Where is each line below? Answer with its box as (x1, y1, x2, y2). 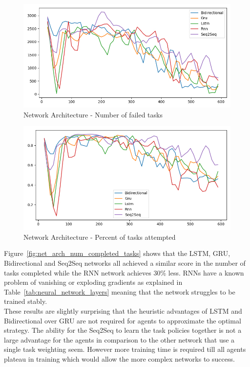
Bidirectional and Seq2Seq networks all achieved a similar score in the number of (4, 257, 246, 268)
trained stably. (4, 296, 47, 306)
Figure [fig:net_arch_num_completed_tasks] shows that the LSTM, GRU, (4, 248, 230, 258)
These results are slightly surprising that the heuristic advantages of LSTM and (4, 305, 242, 316)
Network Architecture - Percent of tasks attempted (23, 231, 176, 242)
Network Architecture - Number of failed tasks (23, 109, 163, 119)
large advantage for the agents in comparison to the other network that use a (4, 334, 235, 344)
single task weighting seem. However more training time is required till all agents (4, 344, 246, 354)
